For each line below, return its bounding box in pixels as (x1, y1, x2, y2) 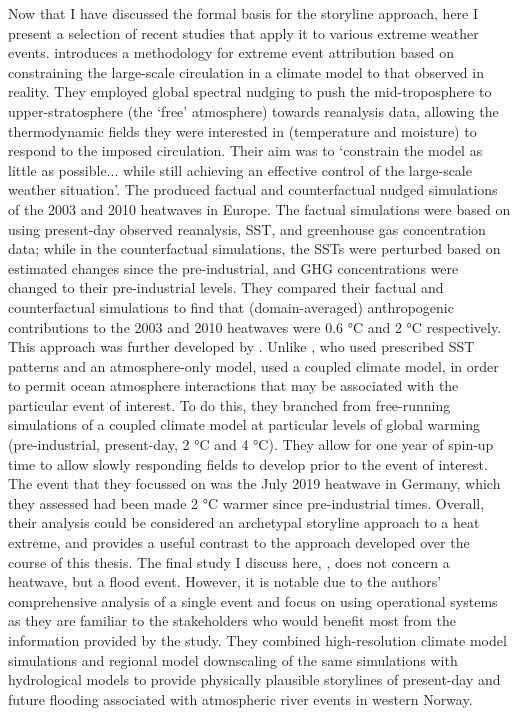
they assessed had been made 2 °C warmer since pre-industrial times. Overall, (8, 492, 485, 513)
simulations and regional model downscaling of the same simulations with (8, 649, 458, 670)
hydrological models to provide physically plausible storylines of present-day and (8, 669, 501, 690)
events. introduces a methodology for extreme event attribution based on (8, 42, 455, 63)
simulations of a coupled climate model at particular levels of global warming (8, 414, 481, 435)
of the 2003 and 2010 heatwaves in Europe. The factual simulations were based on (8, 198, 511, 219)
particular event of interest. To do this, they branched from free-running (8, 394, 451, 415)
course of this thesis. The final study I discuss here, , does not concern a (8, 551, 450, 572)
